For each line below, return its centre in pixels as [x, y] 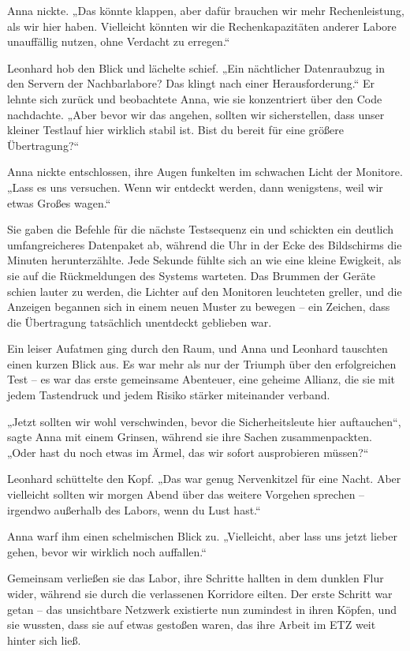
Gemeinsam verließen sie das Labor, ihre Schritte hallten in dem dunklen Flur [196, 578]
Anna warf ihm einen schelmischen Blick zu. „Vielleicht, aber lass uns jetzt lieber [202, 536]
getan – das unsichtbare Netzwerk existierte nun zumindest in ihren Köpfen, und [202, 609]
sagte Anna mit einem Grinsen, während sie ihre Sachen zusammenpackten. [190, 437]
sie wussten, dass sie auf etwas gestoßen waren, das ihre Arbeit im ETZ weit [192, 625]
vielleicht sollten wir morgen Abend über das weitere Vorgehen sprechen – [186, 494]
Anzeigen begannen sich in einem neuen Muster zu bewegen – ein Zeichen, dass [199, 307]
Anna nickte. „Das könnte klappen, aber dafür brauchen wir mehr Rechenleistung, [206, 10]
